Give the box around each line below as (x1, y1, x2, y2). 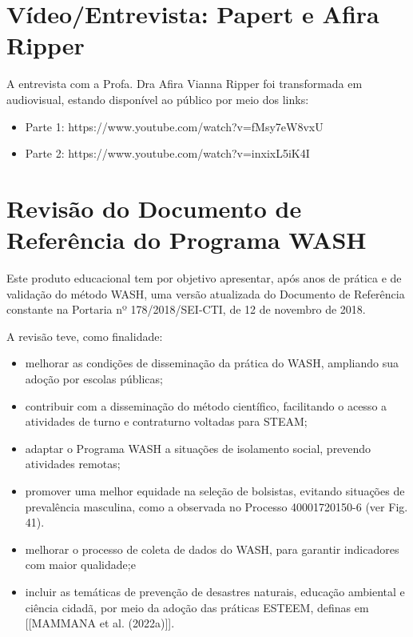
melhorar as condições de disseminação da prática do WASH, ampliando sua (25, 355, 399, 371)
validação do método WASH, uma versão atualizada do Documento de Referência (6, 285, 405, 302)
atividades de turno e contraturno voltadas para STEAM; (25, 413, 308, 430)
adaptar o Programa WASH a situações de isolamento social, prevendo (25, 439, 371, 456)
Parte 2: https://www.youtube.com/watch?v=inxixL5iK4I (25, 145, 310, 162)
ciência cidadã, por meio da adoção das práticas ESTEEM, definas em (25, 599, 369, 615)
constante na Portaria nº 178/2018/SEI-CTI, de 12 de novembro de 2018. (6, 301, 366, 318)
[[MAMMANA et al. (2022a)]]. (25, 615, 175, 631)
